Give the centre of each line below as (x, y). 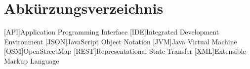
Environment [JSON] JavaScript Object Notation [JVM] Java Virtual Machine (121, 41)
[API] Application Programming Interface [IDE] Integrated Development (112, 32)
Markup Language (32, 60)
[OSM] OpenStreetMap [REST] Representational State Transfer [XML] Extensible (125, 51)
